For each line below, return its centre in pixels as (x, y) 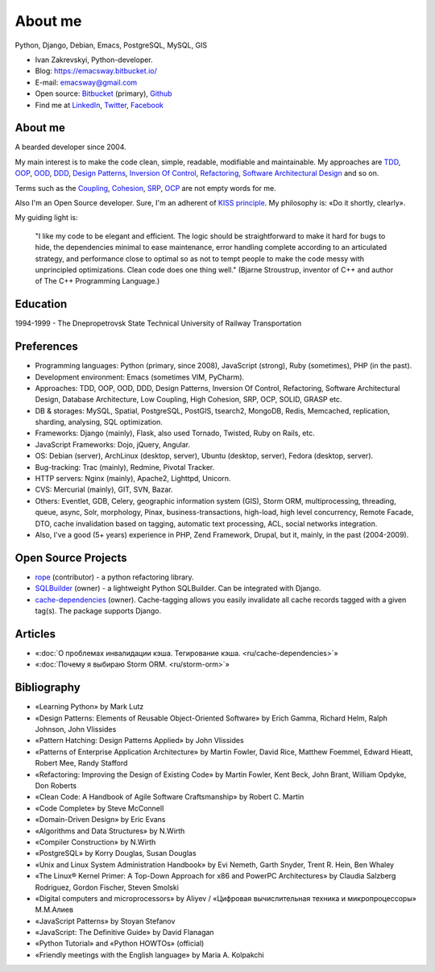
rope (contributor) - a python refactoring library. (114, 577)
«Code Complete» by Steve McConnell (99, 808)
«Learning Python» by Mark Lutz (89, 707)
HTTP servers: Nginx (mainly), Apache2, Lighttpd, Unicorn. (133, 479)
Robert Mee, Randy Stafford (81, 763)
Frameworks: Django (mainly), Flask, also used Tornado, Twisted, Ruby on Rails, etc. (175, 433)
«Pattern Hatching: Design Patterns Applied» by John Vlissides (140, 741)
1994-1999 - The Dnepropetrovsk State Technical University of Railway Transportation (158, 323)
